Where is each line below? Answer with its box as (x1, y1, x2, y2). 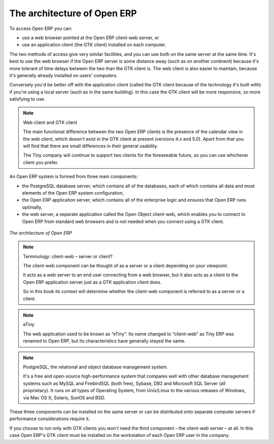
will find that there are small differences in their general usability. (23, 143, 158, 149)
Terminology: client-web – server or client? (23, 253, 113, 259)
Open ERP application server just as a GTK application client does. (23, 279, 162, 285)
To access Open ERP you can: (9, 25, 73, 31)
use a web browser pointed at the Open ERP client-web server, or (22, 35, 159, 41)
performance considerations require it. (9, 416, 90, 422)
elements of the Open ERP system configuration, (22, 189, 124, 196)
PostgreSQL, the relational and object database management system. (23, 364, 168, 370)
